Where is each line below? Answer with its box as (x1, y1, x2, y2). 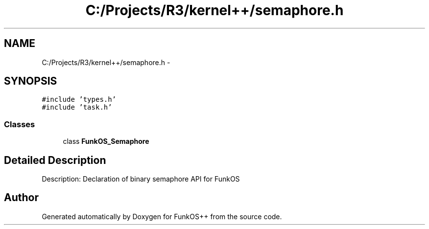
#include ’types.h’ (42, 95, 117, 104)
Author (4, 191, 39, 204)
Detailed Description (4, 154, 106, 166)
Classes (4, 119, 35, 129)
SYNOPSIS (4, 75, 57, 88)
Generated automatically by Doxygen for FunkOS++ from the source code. (42, 212, 282, 221)
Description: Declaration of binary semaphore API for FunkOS (42, 175, 240, 183)
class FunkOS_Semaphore (63, 137, 149, 146)
